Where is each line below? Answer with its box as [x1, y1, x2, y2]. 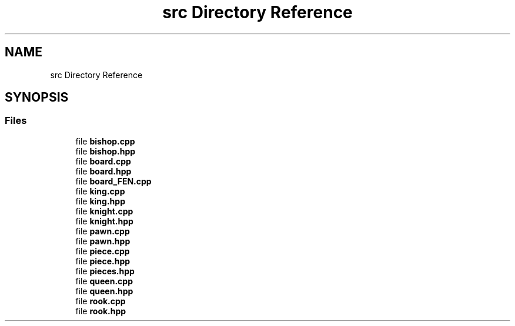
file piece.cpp [75, 246, 130, 256]
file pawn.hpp [75, 236, 131, 246]
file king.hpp [75, 196, 125, 206]
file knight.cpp [75, 206, 133, 216]
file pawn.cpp [75, 226, 130, 236]
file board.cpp [75, 156, 131, 166]
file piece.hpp [75, 256, 131, 266]
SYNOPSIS [5, 90, 69, 105]
